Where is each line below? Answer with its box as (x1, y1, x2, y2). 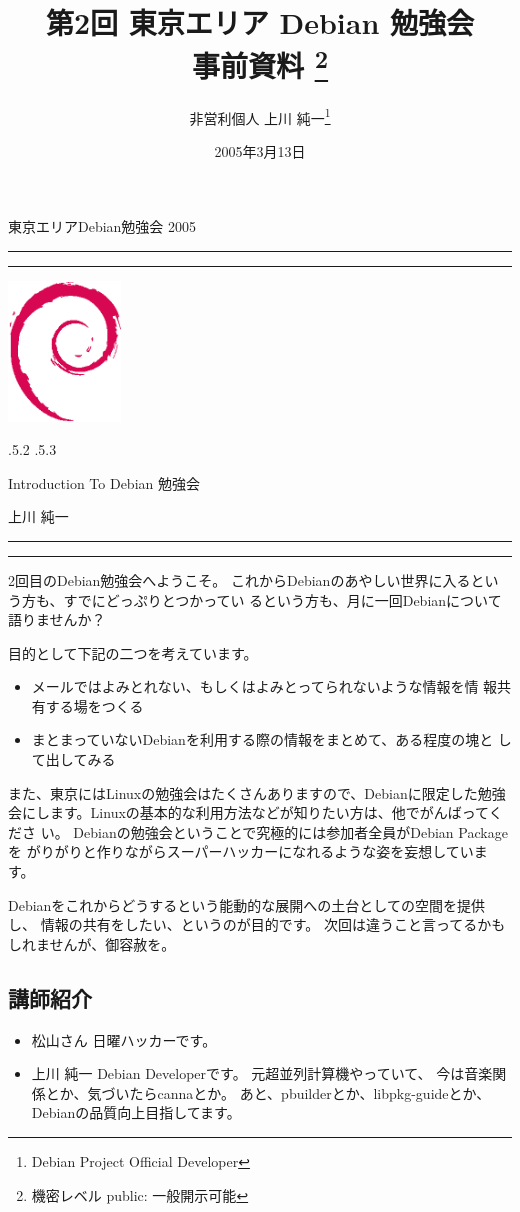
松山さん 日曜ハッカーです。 (31, 1029, 217, 1050)
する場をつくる (45, 695, 144, 716)
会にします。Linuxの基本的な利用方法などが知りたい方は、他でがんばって (8, 802, 489, 823)
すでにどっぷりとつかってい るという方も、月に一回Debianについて (63, 589, 502, 610)
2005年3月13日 (214, 140, 306, 161)
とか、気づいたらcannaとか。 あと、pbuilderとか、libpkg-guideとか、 (45, 1082, 491, 1103)
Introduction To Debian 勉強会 (8, 472, 200, 493)
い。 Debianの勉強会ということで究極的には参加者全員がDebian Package (40, 821, 508, 842)
